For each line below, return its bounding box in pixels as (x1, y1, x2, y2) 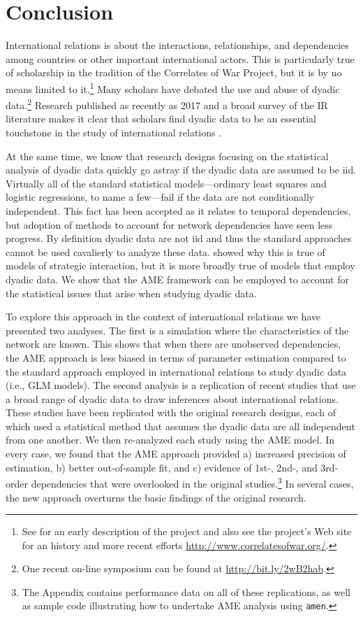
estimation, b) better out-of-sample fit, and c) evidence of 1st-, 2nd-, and (6, 460, 318, 474)
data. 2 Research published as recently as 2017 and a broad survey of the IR (6, 96, 328, 112)
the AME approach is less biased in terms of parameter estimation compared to (6, 350, 346, 364)
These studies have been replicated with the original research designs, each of (6, 405, 336, 420)
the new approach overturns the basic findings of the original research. (6, 490, 306, 504)
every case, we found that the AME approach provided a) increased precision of (6, 446, 346, 461)
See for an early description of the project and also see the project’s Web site (22, 524, 352, 539)
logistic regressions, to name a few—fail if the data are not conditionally (6, 190, 315, 204)
